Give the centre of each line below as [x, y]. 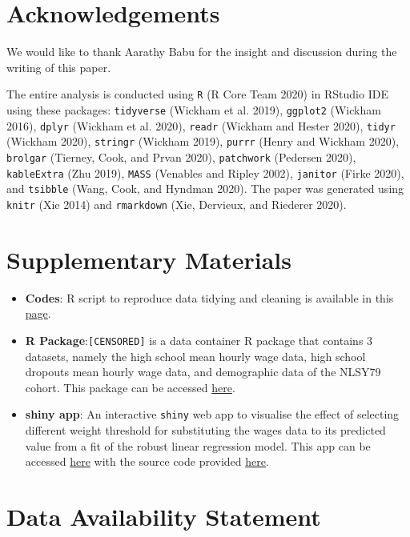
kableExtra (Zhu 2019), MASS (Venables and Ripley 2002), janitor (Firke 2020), [205, 172]
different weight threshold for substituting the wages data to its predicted [205, 429]
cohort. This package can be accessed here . [130, 387]
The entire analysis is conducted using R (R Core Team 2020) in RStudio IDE [197, 94]
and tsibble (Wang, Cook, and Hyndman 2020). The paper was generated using [205, 188]
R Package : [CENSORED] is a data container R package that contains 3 [199, 340]
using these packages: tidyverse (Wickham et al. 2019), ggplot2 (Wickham [194, 109]
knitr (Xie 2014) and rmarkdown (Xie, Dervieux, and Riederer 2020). [177, 204]
